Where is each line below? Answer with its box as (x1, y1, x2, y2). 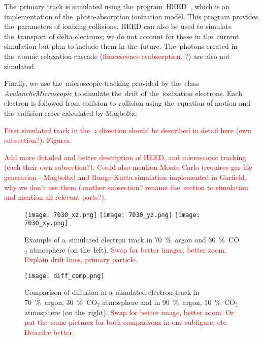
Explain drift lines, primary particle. (24, 254, 138, 265)
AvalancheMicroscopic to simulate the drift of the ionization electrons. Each (4, 87, 242, 98)
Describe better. (24, 326, 74, 337)
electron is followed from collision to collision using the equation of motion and (4, 98, 250, 108)
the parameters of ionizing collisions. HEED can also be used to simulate (4, 21, 232, 32)
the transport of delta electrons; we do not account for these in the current (4, 30, 239, 41)
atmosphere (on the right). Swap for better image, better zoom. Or (24, 306, 234, 317)
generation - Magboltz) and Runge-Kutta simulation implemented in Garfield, (4, 171, 247, 182)
